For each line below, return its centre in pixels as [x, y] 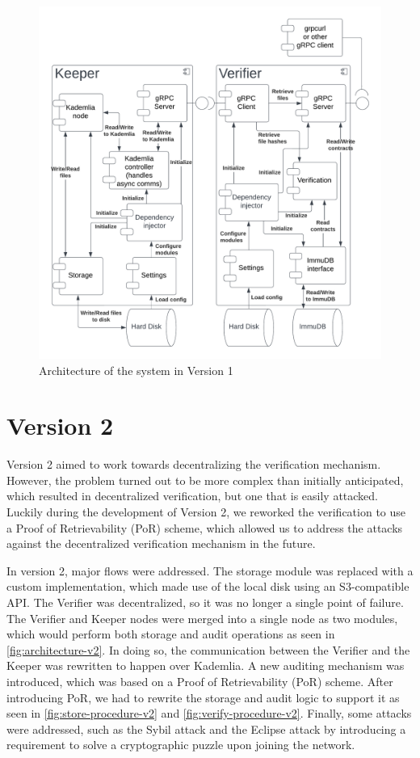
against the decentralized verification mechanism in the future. [161, 543]
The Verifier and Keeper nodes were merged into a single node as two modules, [202, 618]
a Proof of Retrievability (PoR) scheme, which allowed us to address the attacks [205, 527]
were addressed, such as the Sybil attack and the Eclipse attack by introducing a [206, 729]
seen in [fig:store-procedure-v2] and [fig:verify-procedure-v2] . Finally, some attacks [209, 713]
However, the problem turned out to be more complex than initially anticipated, [205, 480]
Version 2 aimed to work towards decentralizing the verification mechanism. [194, 464]
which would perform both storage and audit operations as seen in [171, 634]
